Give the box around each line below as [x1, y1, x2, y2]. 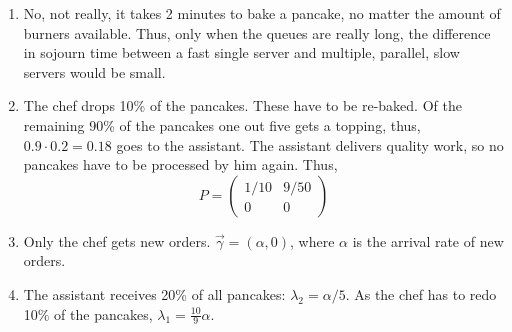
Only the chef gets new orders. [23, 230, 211, 251]
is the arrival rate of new [352, 230, 504, 251]
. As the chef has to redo [345, 283, 497, 304]
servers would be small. [23, 61, 166, 82]
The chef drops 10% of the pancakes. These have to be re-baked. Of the [23, 95, 462, 116]
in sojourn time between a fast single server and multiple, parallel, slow [23, 42, 460, 63]
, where [290, 230, 335, 251]
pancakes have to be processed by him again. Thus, [23, 154, 338, 175]
